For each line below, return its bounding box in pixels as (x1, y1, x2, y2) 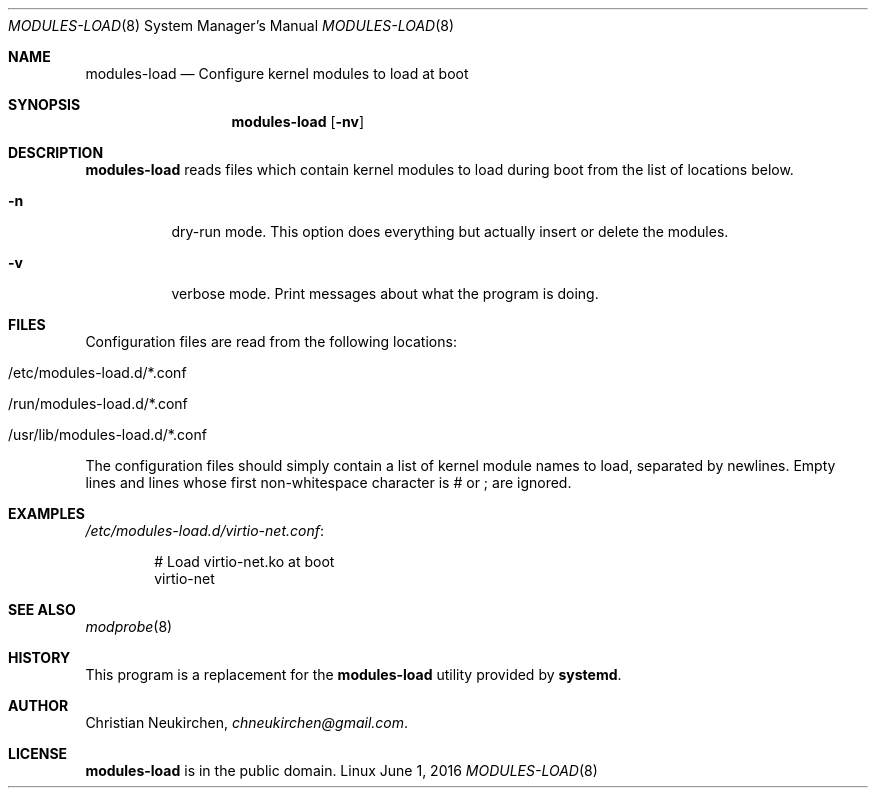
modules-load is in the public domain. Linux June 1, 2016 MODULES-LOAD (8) (85, 762, 598, 779)
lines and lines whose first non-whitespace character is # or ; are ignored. (85, 474, 572, 491)
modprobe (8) (85, 618, 173, 635)
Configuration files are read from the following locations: (85, 333, 457, 350)
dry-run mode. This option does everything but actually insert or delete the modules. (171, 223, 729, 240)
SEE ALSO (8, 601, 76, 618)
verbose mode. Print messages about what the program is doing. (171, 285, 599, 302)
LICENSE (8, 745, 68, 762)
